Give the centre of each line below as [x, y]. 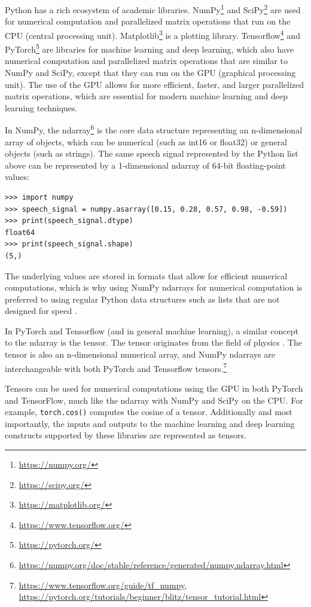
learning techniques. [41, 107]
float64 [20, 232]
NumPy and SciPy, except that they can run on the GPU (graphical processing [150, 72]
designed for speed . [41, 311]
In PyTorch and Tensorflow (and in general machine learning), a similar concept [152, 330]
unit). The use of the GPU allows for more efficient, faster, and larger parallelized [155, 84]
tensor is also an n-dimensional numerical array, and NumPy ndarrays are [140, 354]
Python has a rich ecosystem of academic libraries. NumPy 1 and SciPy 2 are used [153, 9]
